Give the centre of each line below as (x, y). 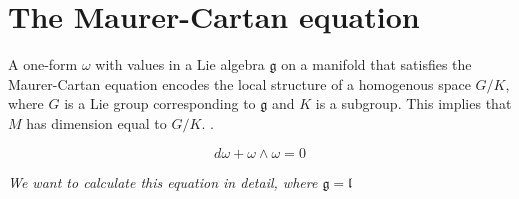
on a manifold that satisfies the (376, 64)
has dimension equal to (96, 122)
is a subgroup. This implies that (413, 103)
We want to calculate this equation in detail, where (163, 181)
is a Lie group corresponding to (160, 103)
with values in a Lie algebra (180, 64)
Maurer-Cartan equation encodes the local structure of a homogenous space (239, 83)
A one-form (43, 64)
